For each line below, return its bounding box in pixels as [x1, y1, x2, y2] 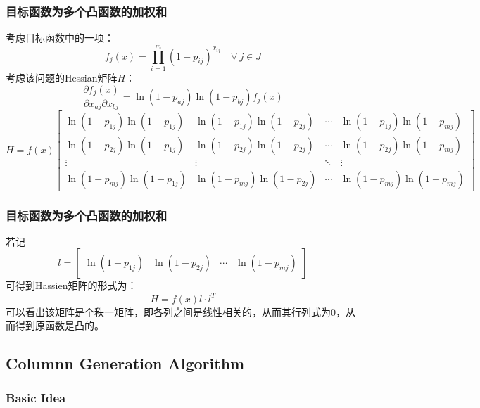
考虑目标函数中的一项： [6, 30, 114, 45]
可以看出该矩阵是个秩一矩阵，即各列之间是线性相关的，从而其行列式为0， [6, 304, 346, 319]
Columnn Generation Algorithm [6, 352, 245, 374]
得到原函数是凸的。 [15, 318, 104, 333]
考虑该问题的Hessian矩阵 [6, 70, 118, 84]
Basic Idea [6, 389, 66, 407]
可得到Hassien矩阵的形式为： [6, 278, 137, 293]
